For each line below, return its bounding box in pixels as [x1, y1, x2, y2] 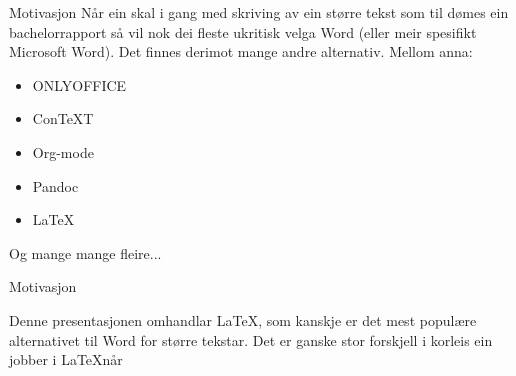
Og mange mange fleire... [9, 242, 162, 263]
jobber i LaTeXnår [9, 349, 123, 370]
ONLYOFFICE [32, 74, 127, 95]
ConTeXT [32, 108, 94, 129]
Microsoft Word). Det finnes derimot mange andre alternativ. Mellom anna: [9, 41, 473, 62]
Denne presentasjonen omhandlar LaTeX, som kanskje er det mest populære [9, 309, 477, 330]
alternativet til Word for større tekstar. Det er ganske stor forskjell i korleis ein [9, 329, 493, 350]
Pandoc [32, 175, 79, 196]
